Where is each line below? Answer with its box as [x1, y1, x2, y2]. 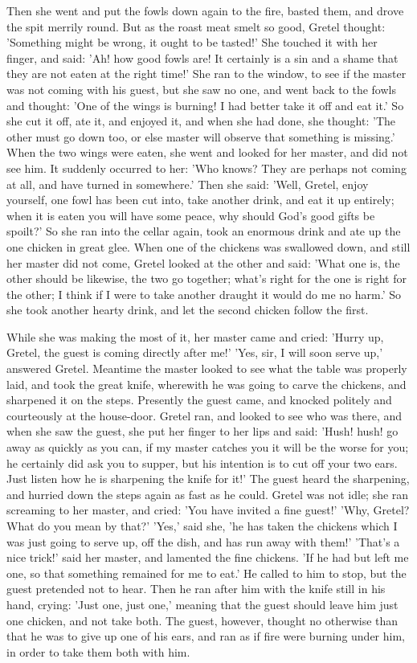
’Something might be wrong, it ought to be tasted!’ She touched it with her [6, 34, 378, 51]
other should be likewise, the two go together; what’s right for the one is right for [6, 270, 407, 287]
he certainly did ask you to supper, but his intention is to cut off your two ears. [6, 454, 398, 471]
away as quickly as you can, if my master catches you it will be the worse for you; [6, 439, 409, 456]
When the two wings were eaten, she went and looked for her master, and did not [6, 144, 408, 161]
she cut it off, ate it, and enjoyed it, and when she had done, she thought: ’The [6, 113, 396, 129]
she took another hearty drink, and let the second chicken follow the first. [6, 301, 369, 318]
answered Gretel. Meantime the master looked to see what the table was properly [6, 360, 407, 377]
